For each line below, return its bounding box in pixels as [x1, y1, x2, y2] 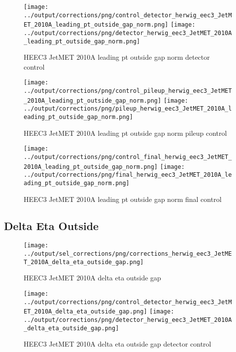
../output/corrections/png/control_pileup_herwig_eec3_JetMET [24, 87, 232, 95]
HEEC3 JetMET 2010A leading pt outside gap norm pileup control [24, 127, 227, 138]
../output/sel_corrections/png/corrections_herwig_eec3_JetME [24, 250, 232, 258]
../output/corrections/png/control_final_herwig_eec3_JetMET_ [24, 154, 232, 160]
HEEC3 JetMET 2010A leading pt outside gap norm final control [24, 194, 222, 204]
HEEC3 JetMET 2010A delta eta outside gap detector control [24, 339, 211, 349]
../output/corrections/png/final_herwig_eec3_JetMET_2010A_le [24, 171, 232, 179]
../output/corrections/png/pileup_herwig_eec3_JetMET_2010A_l [24, 105, 232, 113]
